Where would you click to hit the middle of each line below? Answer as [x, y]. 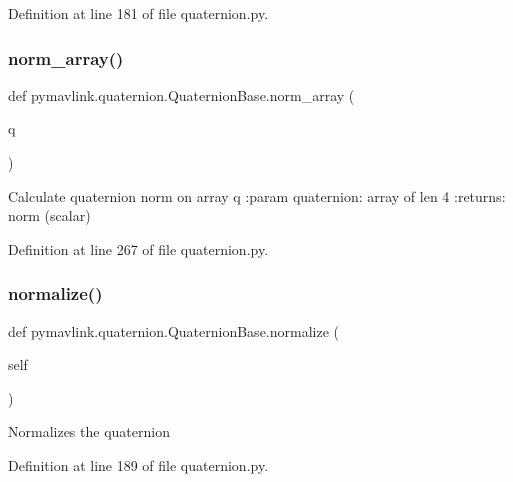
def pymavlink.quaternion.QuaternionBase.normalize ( [174, 330]
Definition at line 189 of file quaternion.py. [138, 464]
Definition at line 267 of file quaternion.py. [138, 248]
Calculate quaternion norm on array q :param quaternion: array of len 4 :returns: [257, 195]
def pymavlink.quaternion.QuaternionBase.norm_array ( [181, 94]
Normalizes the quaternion [89, 431]
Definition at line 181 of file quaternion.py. [138, 13]
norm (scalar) [49, 215]
